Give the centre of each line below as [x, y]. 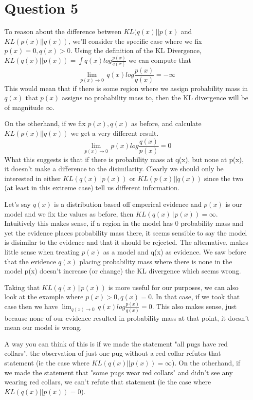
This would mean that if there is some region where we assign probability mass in [126, 88]
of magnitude [24, 107]
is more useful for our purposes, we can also [173, 287]
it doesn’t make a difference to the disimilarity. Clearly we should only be [114, 169]
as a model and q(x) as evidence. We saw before [175, 251]
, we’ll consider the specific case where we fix [135, 41]
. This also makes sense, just [194, 306]
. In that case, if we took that [196, 297]
